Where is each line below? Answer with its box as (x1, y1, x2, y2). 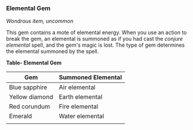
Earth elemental (58, 93, 103, 101)
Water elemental (58, 112, 104, 121)
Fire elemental (58, 102, 99, 110)
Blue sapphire (9, 83, 47, 92)
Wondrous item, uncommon (6, 18, 74, 25)
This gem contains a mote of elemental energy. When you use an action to (6, 29, 187, 36)
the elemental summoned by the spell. (6, 48, 99, 55)
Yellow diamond (9, 93, 53, 101)
